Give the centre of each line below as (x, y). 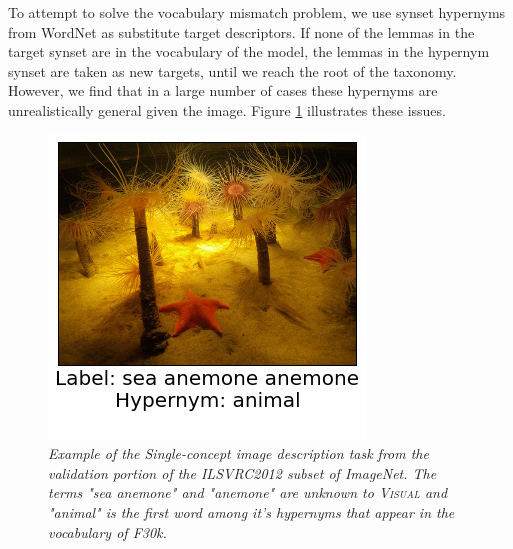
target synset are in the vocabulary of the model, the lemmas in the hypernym (249, 51)
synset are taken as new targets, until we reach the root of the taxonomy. (232, 70)
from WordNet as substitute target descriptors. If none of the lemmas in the (241, 31)
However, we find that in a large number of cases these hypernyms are (223, 90)
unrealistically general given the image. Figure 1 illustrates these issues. (227, 109)
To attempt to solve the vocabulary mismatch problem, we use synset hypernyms (257, 12)
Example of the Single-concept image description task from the (238, 453)
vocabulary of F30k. (107, 531)
